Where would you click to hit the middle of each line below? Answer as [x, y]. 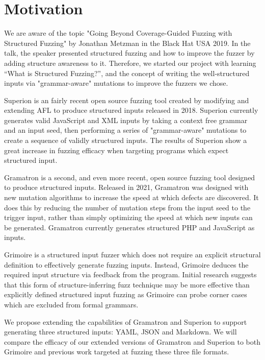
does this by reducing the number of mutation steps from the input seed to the [127, 207]
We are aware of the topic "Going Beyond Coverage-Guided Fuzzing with [118, 33]
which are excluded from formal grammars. [71, 304]
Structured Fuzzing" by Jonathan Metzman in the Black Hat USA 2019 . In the [127, 43]
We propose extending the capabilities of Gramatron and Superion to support [126, 321]
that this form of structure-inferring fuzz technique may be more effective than [127, 284]
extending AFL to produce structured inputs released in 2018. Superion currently [131, 110]
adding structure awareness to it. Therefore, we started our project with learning [130, 63]
